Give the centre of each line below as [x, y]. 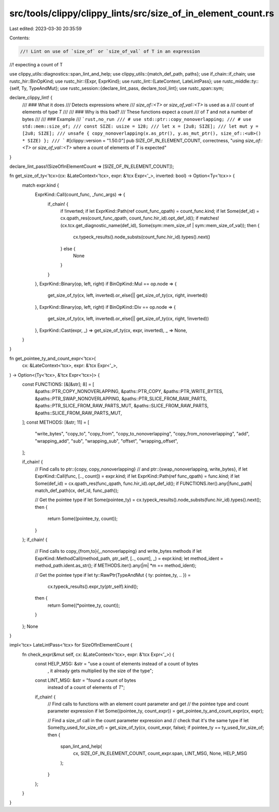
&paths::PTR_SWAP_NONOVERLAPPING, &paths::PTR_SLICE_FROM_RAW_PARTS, [121, 399]
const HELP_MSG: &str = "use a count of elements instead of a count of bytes [117, 664]
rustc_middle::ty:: [241, 81]
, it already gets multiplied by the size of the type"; [101, 671]
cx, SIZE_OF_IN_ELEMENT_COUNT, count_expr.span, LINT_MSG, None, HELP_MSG [160, 753]
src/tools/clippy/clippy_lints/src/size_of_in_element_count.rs [142, 13]
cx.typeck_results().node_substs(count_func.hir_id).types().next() [142, 237]
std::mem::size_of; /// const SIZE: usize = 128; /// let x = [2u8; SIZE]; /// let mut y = [140, 127]
